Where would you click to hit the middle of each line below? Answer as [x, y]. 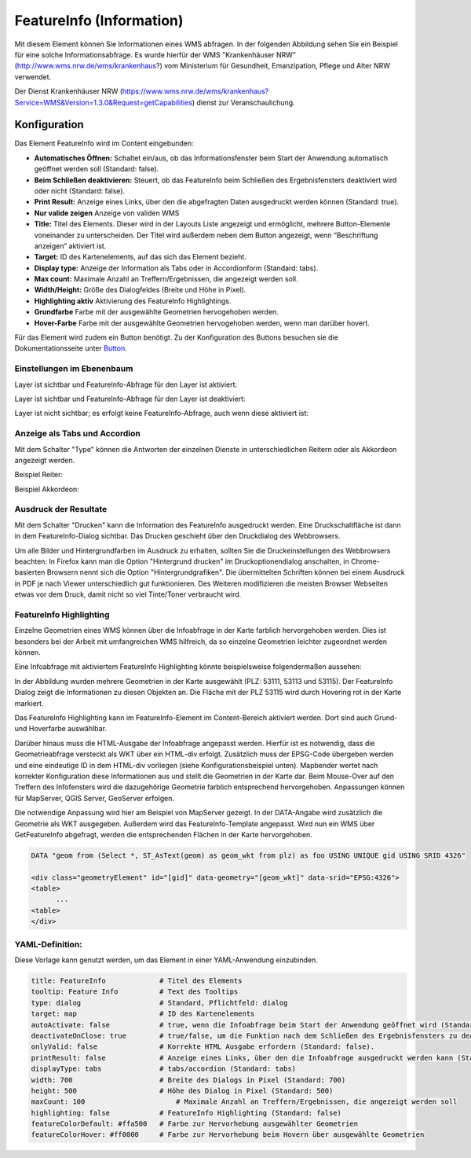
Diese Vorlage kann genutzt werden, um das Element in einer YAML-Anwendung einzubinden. [166, 960]
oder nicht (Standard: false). [80, 191]
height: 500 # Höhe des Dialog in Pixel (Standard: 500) [182, 1090]
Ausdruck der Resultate [61, 509]
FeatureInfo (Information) [99, 20]
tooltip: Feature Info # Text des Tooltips [135, 992]
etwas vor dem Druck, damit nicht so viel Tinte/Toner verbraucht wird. [128, 594]
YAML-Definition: [48, 944]
